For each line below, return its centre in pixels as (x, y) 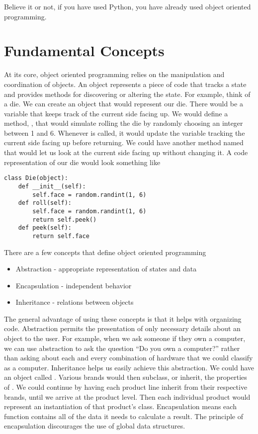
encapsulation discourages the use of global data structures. (95, 426)
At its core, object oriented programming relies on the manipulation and (114, 74)
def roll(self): (45, 203)
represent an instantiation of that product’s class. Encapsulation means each (120, 406)
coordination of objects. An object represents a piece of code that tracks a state (125, 84)
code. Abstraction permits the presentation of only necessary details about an (122, 328)
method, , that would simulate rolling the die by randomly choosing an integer (124, 123)
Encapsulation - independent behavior (74, 285)
